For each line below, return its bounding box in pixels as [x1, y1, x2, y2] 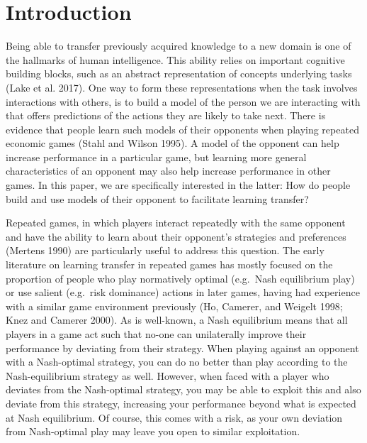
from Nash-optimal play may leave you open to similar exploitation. [6, 424, 300, 439]
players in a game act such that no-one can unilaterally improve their [6, 327, 307, 341]
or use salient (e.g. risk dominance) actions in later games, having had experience [6, 285, 360, 300]
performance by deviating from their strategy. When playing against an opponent [6, 340, 359, 355]
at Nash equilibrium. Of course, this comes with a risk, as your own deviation [6, 410, 343, 425]
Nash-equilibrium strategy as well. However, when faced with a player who [6, 368, 329, 383]
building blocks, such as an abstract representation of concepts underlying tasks [6, 66, 352, 81]
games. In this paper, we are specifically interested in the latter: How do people [6, 177, 351, 192]
